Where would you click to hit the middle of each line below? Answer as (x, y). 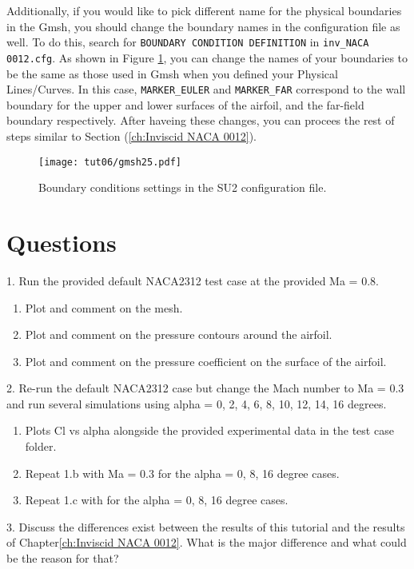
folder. (41, 446)
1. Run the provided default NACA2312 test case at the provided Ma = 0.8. (193, 280)
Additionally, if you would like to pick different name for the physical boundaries (204, 10)
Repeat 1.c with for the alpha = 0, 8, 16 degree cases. (157, 500)
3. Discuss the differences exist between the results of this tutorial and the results (206, 526)
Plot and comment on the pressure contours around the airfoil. (179, 334)
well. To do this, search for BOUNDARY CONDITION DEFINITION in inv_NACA (188, 42)
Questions (62, 242)
